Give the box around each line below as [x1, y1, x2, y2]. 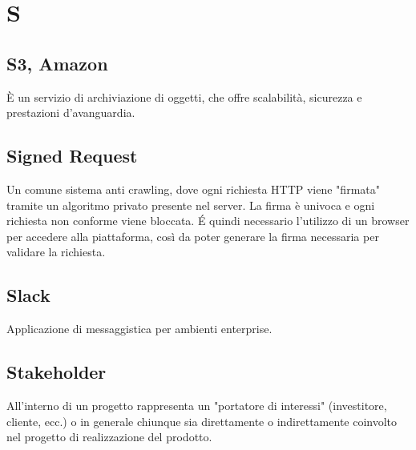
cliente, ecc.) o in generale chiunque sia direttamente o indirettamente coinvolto [6, 412, 398, 429]
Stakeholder [6, 360, 107, 384]
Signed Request [6, 143, 138, 168]
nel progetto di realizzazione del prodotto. [6, 428, 212, 445]
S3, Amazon [6, 50, 108, 75]
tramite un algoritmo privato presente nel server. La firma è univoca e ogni [6, 196, 375, 213]
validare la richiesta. [6, 243, 106, 260]
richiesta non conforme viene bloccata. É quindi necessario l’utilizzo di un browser [6, 212, 410, 229]
